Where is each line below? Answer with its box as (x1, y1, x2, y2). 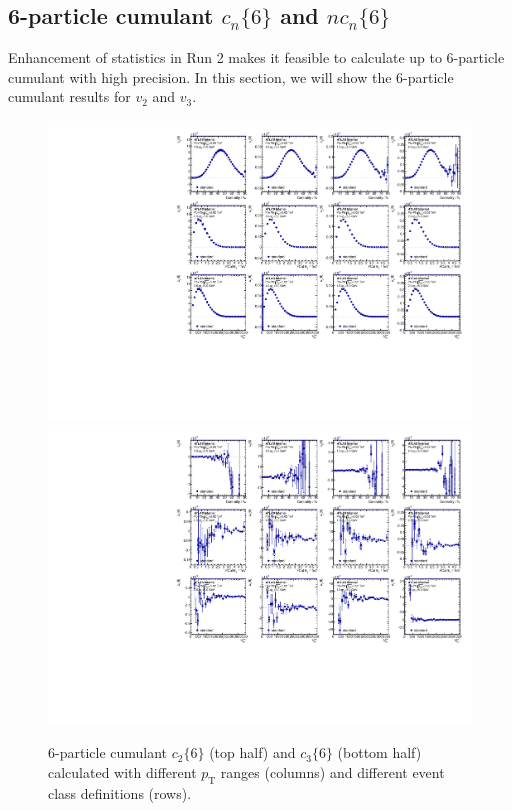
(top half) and (209, 742, 296, 763)
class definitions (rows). (48, 782, 192, 803)
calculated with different (48, 762, 197, 783)
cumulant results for (8, 86, 131, 107)
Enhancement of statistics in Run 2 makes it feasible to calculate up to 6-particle (8, 47, 505, 68)
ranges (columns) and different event (220, 762, 445, 783)
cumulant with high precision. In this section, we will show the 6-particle (8, 66, 454, 87)
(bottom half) (337, 742, 422, 763)
